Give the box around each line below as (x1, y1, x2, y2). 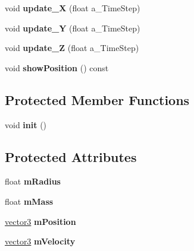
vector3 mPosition (5, 215, 76, 227)
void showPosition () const (5, 61, 109, 74)
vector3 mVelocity (5, 235, 76, 247)
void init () (5, 118, 47, 131)
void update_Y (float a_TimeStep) (5, 21, 140, 34)
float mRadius (5, 175, 61, 188)
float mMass (5, 195, 54, 207)
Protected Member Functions (5, 90, 190, 109)
